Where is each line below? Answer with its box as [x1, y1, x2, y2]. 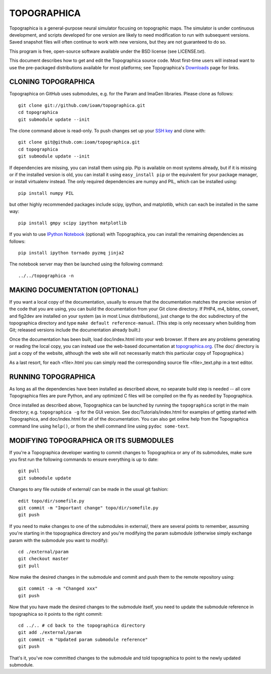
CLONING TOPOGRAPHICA [9, 78, 95, 86]
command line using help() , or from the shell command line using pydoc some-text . [9, 423, 190, 429]
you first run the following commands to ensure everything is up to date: [9, 457, 159, 463]
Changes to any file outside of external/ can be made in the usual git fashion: [9, 486, 169, 492]
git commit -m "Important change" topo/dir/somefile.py [18, 505, 159, 510]
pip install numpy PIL [18, 190, 74, 196]
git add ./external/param [18, 630, 82, 635]
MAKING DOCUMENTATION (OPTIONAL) [9, 286, 139, 294]
